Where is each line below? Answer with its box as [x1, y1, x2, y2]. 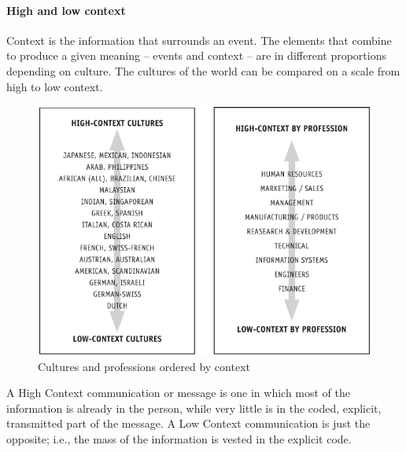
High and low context [6, 2, 126, 18]
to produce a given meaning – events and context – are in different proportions [6, 47, 386, 64]
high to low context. [6, 78, 103, 94]
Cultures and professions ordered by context [38, 358, 250, 374]
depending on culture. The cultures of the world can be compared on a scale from [6, 62, 400, 79]
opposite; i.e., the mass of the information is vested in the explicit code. [6, 430, 352, 446]
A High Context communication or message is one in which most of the [6, 384, 351, 401]
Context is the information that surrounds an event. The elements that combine [6, 31, 392, 48]
